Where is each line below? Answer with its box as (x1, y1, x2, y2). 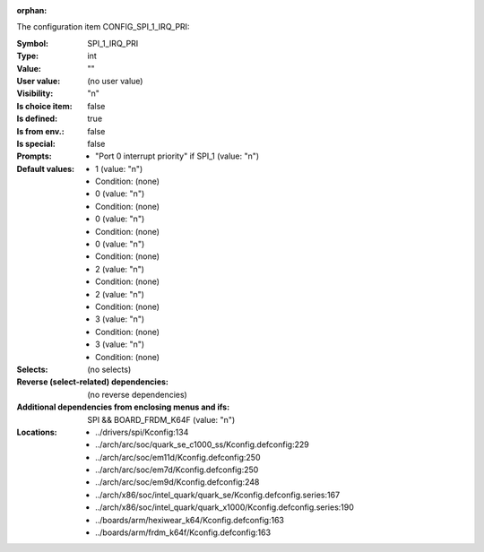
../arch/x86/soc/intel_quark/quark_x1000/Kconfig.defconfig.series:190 (95, 502, 354, 513)
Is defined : (16, 113, 58, 125)
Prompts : (16, 151, 53, 161)
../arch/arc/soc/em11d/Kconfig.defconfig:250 (95, 452, 261, 462)
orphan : (16, 5, 48, 15)
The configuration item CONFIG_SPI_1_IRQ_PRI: (16, 22, 190, 32)
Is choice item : (16, 100, 73, 111)
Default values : (16, 163, 75, 174)
